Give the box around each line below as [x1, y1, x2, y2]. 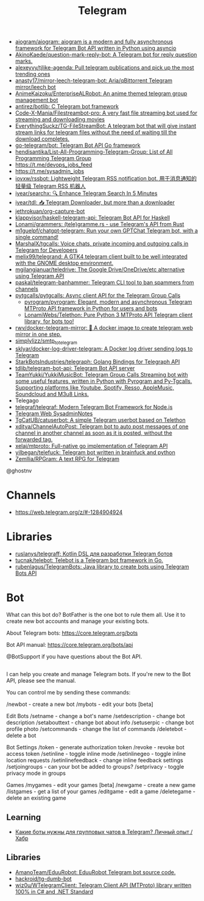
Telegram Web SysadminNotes [15, 410, 93, 417]
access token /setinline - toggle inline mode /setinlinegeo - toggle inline [6, 750, 186, 758]
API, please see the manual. [6, 677, 76, 685]
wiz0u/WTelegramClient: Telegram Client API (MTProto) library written [15, 881, 192, 889]
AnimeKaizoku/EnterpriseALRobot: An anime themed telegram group [15, 90, 188, 98]
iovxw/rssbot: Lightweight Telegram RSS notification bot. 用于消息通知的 [15, 175, 197, 182]
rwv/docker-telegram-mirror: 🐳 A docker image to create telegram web [15, 324, 193, 332]
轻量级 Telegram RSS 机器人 [15, 182, 86, 190]
